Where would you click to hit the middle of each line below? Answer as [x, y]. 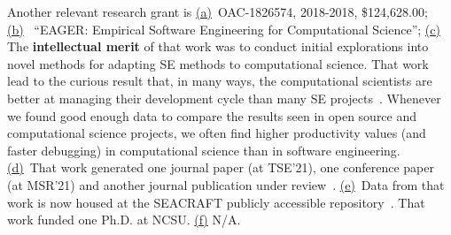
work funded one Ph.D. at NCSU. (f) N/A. [124, 220]
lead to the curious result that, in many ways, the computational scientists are [220, 81]
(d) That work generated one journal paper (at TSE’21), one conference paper [221, 167]
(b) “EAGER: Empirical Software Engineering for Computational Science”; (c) [224, 29]
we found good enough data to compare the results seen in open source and [212, 115]
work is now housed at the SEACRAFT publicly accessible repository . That [216, 202]
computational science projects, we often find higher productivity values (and [217, 133]
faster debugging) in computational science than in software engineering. [204, 150]
